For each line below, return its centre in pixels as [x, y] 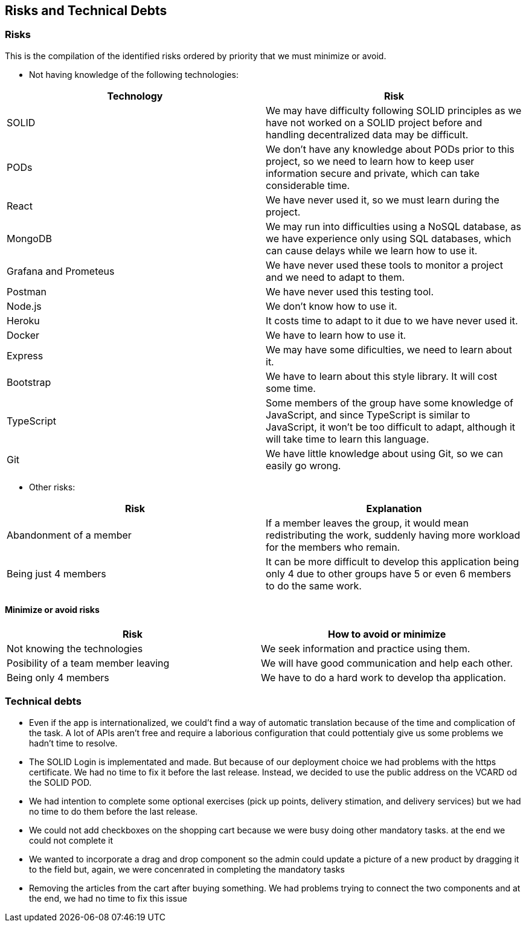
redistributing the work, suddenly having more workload [393, 535]
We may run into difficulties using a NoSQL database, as [393, 226]
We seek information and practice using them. [366, 649]
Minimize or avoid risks [52, 610]
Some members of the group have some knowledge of [390, 403]
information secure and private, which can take [373, 173]
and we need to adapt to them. [335, 277]
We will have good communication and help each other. [387, 663]
